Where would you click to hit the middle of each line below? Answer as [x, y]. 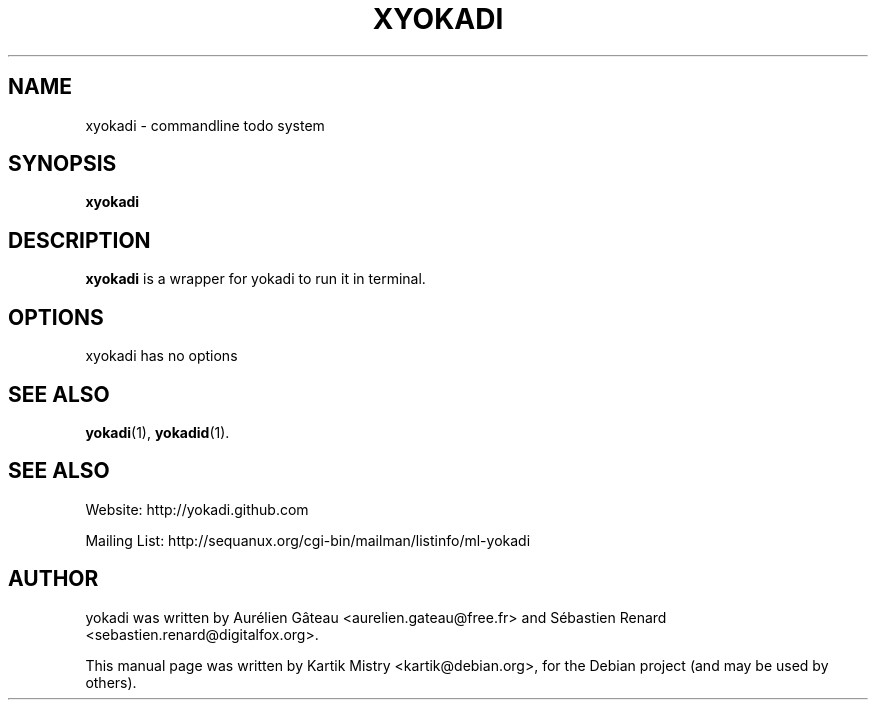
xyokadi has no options [161, 356]
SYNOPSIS [62, 164]
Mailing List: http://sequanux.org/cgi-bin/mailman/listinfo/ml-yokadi [308, 540]
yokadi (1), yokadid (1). [157, 432]
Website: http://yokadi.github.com [197, 509]
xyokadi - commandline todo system [205, 125]
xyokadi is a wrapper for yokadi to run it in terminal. [255, 279]
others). [111, 682]
